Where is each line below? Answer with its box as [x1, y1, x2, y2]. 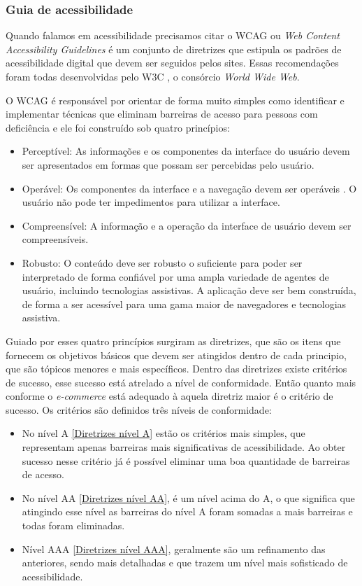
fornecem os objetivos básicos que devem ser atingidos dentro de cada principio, [6, 347, 347, 362]
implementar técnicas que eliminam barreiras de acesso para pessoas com [6, 106, 318, 121]
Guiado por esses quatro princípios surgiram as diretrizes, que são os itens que [6, 333, 341, 348]
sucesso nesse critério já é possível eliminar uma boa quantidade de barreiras [22, 453, 350, 468]
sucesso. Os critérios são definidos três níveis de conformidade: [6, 402, 272, 417]
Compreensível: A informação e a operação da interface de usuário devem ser [22, 218, 352, 232]
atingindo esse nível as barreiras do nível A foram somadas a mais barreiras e [22, 504, 353, 519]
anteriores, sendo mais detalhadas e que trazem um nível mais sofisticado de [22, 555, 348, 570]
